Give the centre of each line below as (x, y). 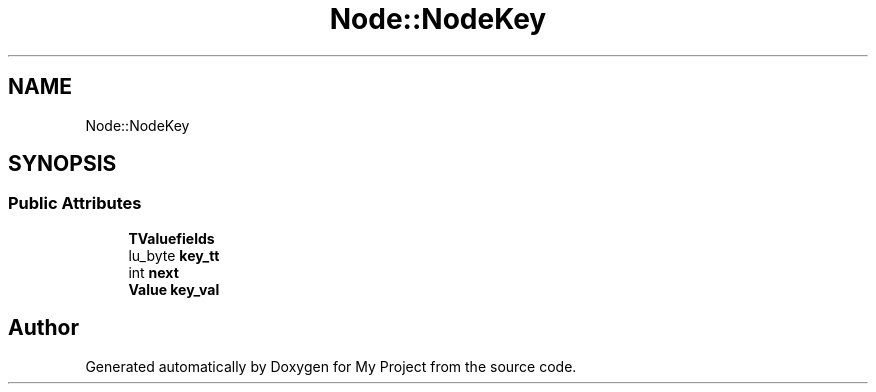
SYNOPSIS (62, 164)
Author (43, 328)
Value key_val (174, 289)
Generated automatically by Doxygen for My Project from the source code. (331, 366)
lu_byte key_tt (174, 255)
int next (153, 272)
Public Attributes (75, 203)
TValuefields (171, 238)
